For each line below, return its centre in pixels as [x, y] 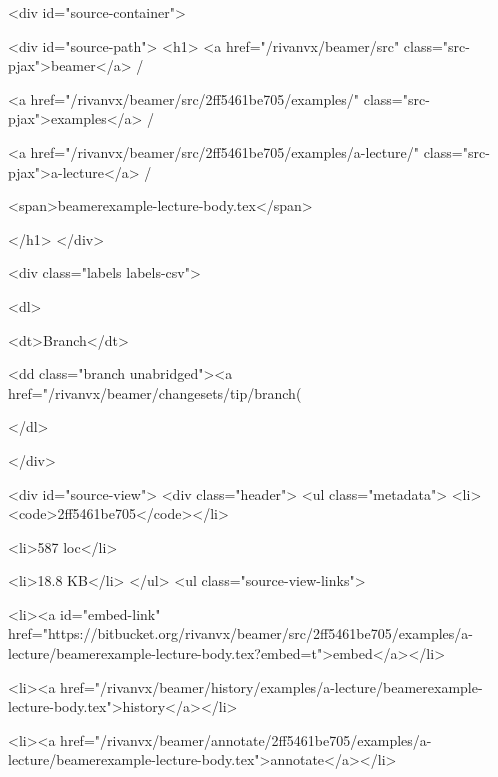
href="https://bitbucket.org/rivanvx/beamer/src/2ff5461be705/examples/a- [240, 633]
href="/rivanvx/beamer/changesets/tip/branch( [155, 392]
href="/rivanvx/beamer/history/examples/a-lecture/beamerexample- [271, 686]
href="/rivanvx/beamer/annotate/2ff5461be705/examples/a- [246, 739]
